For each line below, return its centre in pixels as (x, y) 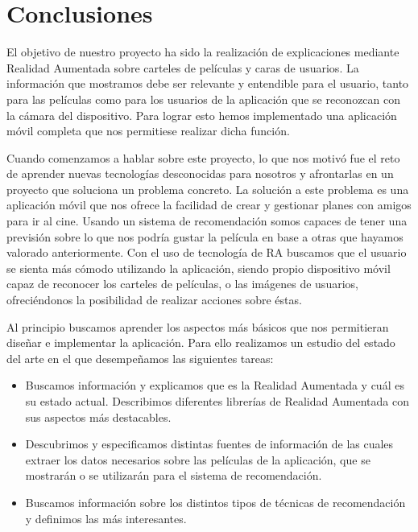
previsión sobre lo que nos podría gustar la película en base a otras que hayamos (205, 236)
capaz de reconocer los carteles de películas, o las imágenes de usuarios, (182, 284)
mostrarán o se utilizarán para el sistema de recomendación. (174, 475)
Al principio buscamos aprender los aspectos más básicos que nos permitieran (198, 326)
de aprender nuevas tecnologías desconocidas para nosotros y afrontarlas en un (200, 173)
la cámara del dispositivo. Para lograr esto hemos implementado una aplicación (202, 115)
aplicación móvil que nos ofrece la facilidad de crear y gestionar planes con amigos (209, 205)
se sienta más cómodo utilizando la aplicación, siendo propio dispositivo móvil (199, 268)
